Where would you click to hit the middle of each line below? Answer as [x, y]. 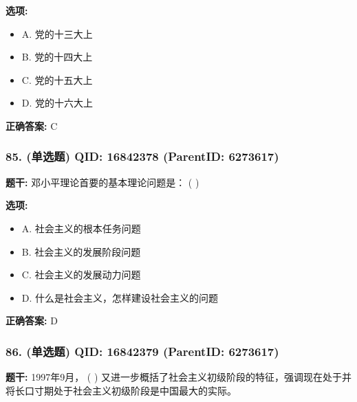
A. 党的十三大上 [57, 33]
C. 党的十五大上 [57, 79]
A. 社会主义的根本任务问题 [81, 228]
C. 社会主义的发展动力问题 [81, 275]
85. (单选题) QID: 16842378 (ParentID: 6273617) [142, 156]
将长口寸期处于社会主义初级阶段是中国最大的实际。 [121, 390]
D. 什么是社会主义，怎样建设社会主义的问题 [120, 297]
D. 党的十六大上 [57, 103]
